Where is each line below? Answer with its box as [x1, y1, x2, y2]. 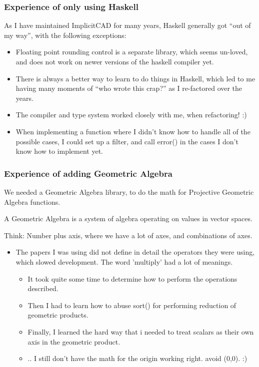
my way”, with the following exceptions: [4, 29, 126, 40]
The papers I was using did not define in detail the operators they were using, [15, 247, 255, 257]
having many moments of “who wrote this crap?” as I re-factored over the [15, 83, 242, 93]
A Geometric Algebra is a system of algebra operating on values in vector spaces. [4, 213, 252, 224]
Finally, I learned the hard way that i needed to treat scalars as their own [27, 326, 254, 337]
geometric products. [27, 310, 88, 320]
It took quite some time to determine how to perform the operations [27, 273, 237, 284]
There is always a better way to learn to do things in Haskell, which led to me [15, 73, 255, 83]
